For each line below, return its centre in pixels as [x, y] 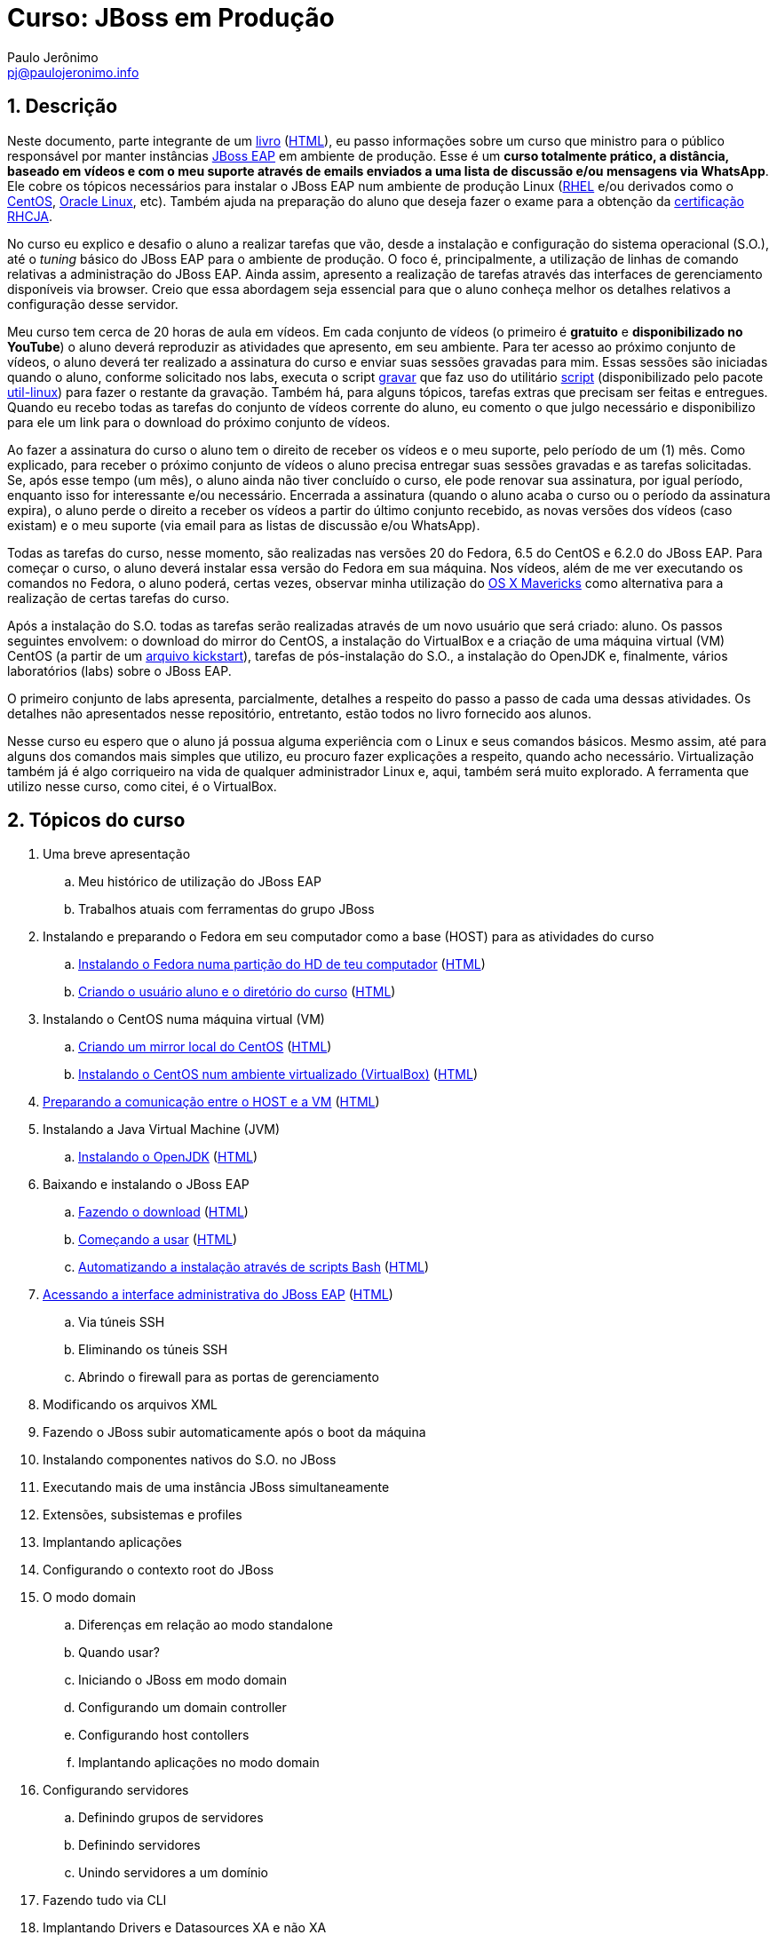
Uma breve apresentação [117, 854]
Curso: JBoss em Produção [171, 18]
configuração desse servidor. [93, 304]
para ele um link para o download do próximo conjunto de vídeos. [199, 422]
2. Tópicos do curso [96, 821]
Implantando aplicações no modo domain [199, 1763]
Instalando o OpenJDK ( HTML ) [168, 1157]
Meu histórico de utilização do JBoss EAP [200, 882]
